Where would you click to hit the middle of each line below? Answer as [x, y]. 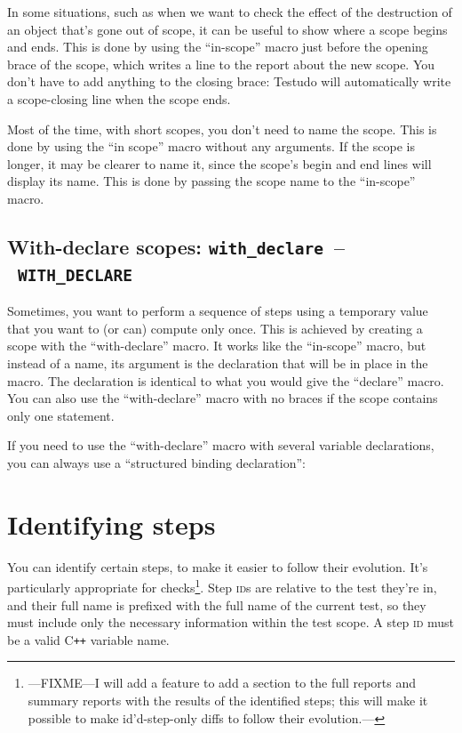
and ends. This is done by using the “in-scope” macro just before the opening [218, 47]
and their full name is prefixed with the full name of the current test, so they [217, 604]
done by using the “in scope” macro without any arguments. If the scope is [211, 146]
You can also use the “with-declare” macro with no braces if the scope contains [223, 398]
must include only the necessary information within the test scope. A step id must [231, 622]
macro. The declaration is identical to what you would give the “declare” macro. [226, 380]
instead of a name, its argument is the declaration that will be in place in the [218, 363]
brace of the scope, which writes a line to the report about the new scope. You [221, 64]
